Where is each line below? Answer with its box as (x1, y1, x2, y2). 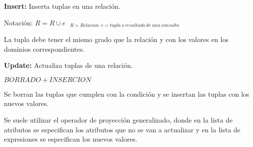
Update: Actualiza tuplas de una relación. (4, 60, 133, 70)
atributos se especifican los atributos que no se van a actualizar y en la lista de (4, 124, 241, 134)
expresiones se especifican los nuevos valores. (4, 134, 138, 144)
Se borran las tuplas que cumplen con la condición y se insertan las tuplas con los (4, 88, 250, 99)
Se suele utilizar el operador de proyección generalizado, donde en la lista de (4, 115, 233, 125)
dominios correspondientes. (4, 43, 85, 54)
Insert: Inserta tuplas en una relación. (4, 1, 121, 11)
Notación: (4, 17, 33, 27)
